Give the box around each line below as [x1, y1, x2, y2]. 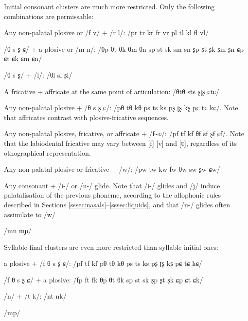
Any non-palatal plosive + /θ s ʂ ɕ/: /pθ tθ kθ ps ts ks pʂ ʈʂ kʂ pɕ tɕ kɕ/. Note [4, 102, 238, 113]
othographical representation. [4, 147, 91, 158]
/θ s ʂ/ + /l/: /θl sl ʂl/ [4, 69, 72, 80]
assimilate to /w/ [4, 209, 55, 219]
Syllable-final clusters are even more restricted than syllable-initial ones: [4, 241, 218, 252]
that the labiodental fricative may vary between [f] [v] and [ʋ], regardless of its [4, 138, 237, 148]
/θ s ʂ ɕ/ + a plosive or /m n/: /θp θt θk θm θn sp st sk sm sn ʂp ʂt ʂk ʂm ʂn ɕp [4, 43, 244, 54]
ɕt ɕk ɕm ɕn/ [4, 53, 42, 63]
